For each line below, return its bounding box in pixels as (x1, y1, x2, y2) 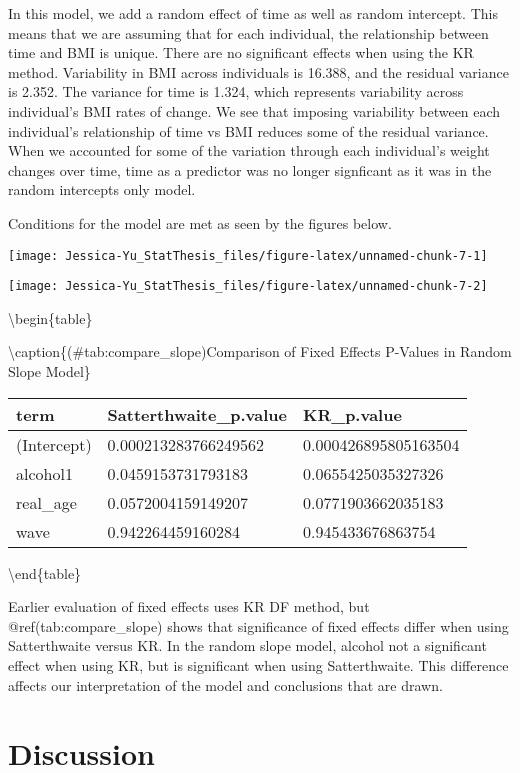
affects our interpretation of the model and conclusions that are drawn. (8, 674, 443, 695)
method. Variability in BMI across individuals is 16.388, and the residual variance (8, 61, 509, 82)
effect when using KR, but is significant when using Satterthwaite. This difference (8, 655, 509, 675)
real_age (16, 490, 77, 514)
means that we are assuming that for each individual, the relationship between (8, 22, 489, 43)
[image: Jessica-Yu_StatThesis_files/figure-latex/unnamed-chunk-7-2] (8, 279, 488, 294)
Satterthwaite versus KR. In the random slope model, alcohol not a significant (8, 635, 487, 656)
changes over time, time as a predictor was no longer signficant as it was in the (8, 159, 492, 180)
